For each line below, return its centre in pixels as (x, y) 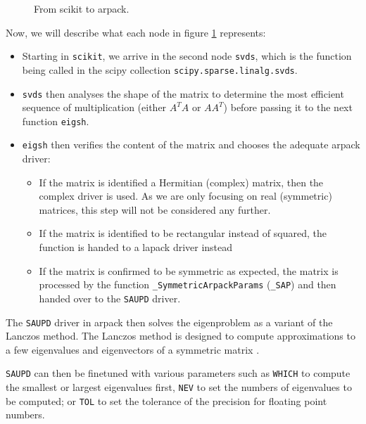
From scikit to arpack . (82, 8)
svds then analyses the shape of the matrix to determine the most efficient (183, 93)
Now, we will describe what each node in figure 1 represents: (136, 32)
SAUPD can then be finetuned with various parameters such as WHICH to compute (178, 373)
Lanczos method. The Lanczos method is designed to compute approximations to (181, 336)
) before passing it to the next (288, 107)
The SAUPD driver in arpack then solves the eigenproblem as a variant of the (169, 322)
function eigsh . (56, 121)
